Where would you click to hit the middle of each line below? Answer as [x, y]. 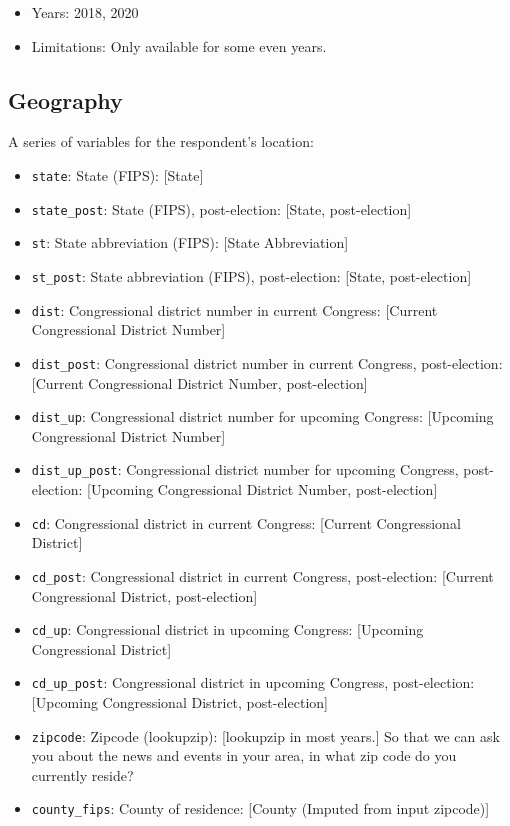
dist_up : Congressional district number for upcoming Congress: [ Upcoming [262, 416]
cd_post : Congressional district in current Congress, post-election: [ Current [262, 575]
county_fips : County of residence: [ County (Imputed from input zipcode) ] [260, 808]
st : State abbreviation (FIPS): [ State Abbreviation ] [190, 242]
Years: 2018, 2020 [85, 12]
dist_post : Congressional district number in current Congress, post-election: [267, 362]
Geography [65, 99]
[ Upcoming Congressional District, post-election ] [179, 702]
